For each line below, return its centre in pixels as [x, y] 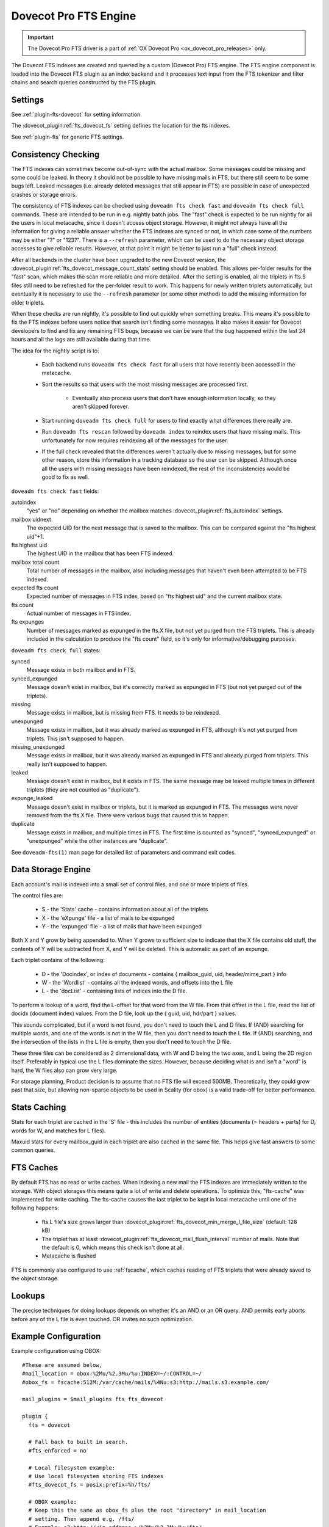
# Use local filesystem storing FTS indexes [96, 1476]
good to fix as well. [65, 477]
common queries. [33, 1150]
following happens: [35, 1208]
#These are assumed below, [62, 1365]
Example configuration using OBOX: [56, 1351]
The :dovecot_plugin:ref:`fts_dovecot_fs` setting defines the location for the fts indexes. [121, 126]
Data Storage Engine [51, 869]
